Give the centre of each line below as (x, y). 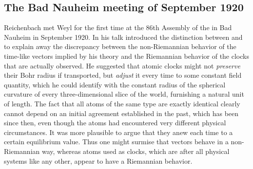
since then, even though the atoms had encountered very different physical (115, 123)
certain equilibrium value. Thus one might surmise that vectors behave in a (116, 142)
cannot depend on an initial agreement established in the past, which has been (121, 113)
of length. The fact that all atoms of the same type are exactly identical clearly (122, 103)
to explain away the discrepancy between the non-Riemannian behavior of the (120, 46)
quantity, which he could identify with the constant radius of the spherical (115, 84)
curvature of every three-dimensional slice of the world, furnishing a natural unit (124, 94)
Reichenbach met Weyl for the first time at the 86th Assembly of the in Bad (118, 27)
